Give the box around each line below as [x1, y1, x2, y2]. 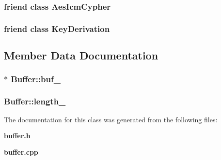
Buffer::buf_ [11, 73, 61, 85]
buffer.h [4, 131, 31, 141]
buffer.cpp [4, 146, 38, 157]
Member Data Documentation [4, 48, 158, 63]
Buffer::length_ [4, 95, 66, 107]
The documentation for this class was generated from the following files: [4, 114, 218, 124]
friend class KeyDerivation [4, 22, 110, 34]
